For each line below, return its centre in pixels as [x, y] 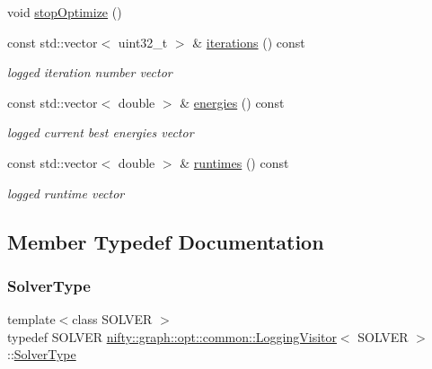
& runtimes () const [234, 162]
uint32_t [143, 42]
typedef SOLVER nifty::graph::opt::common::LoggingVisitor [172, 336]
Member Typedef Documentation [166, 241]
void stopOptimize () [65, 12]
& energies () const [232, 102]
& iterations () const [249, 42]
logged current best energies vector [101, 132]
